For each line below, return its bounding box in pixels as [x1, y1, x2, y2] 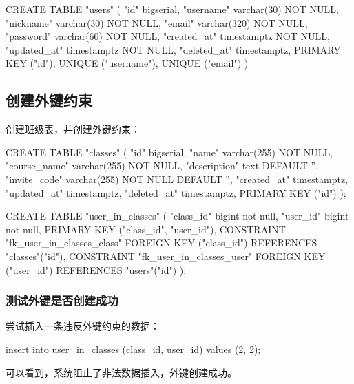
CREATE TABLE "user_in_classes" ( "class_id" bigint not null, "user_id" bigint [6, 209, 349, 223]
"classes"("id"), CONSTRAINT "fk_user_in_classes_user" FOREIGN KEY [6, 248, 326, 263]
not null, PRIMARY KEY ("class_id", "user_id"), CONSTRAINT [6, 222, 286, 236]
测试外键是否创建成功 [6, 292, 118, 309]
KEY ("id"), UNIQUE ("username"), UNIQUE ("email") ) [6, 56, 249, 70]
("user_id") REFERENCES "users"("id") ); [6, 262, 187, 277]
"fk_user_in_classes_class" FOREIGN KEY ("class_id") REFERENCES [6, 235, 317, 250]
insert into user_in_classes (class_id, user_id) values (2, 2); [6, 341, 261, 356]
